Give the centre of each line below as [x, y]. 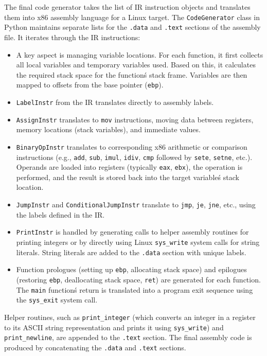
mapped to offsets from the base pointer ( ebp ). [90, 85]
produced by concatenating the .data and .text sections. [95, 347]
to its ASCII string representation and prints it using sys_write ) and [114, 327]
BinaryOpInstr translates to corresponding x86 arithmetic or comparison [132, 146]
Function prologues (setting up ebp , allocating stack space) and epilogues [131, 269]
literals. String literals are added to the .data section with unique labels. [131, 252]
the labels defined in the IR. [60, 214]
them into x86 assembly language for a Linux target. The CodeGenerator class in [132, 17]
